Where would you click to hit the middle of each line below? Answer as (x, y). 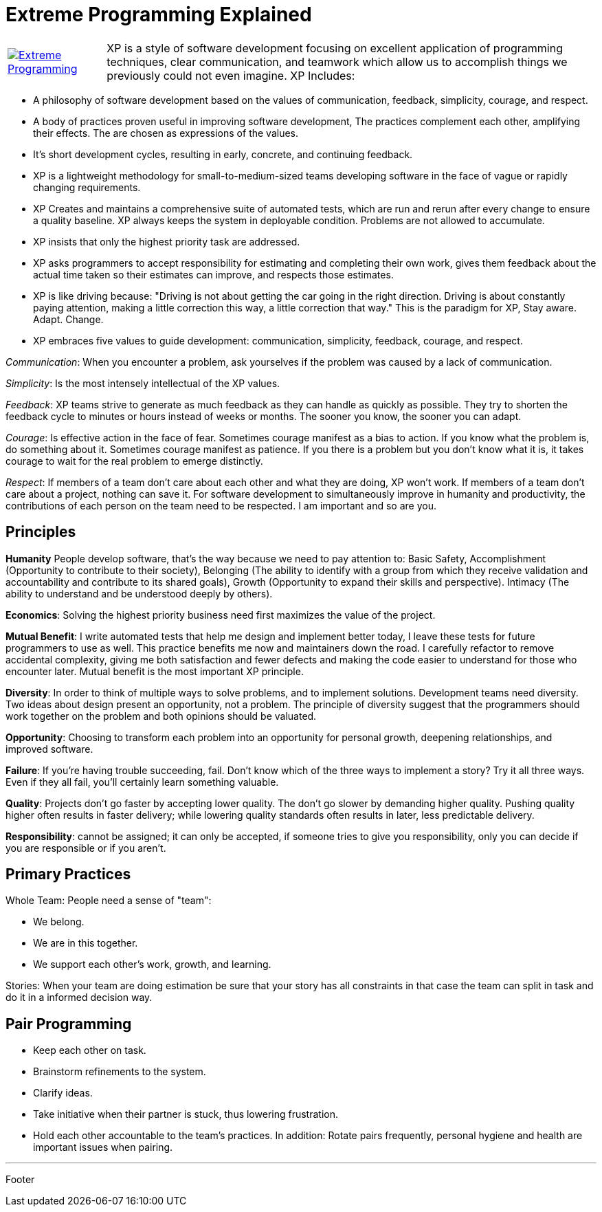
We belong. (59, 922)
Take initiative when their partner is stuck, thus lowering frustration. (186, 1114)
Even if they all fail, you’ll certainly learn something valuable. (142, 782)
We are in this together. (86, 943)
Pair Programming (69, 1024)
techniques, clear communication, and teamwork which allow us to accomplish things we (337, 62)
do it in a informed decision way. (79, 998)
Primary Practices (68, 874)
